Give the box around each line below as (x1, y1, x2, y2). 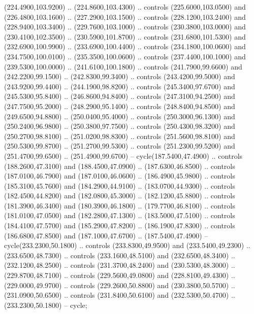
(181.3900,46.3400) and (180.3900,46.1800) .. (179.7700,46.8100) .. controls (4, 200, 235, 211)
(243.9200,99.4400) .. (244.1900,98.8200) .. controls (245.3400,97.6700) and (4, 81, 235, 91)
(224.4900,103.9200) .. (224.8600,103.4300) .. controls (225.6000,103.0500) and (4, 2, 246, 12)
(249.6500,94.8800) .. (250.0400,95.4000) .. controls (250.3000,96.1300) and (4, 111, 235, 121)
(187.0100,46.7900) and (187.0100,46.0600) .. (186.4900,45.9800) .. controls (4, 170, 235, 181)
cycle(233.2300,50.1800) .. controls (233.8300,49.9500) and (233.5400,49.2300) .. (4, 240, 250, 251)
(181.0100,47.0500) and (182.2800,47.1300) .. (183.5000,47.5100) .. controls (4, 210, 235, 221)
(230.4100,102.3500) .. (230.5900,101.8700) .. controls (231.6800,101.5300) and (4, 31, 246, 42)
